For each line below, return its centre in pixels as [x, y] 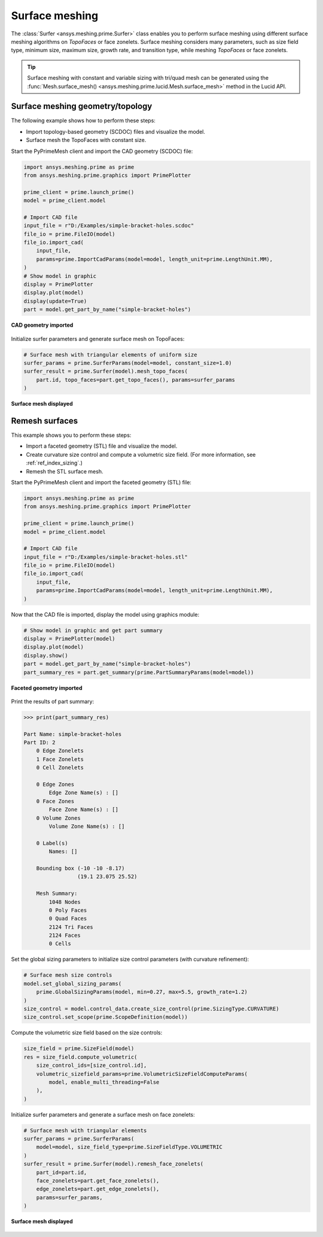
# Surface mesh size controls [68, 975]
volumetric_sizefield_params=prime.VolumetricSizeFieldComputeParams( [142, 1074]
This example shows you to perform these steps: [71, 435]
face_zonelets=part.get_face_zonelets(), [98, 1181]
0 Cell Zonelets [60, 768]
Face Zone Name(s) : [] [84, 810]
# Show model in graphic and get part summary [93, 630]
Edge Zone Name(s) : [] [84, 793]
